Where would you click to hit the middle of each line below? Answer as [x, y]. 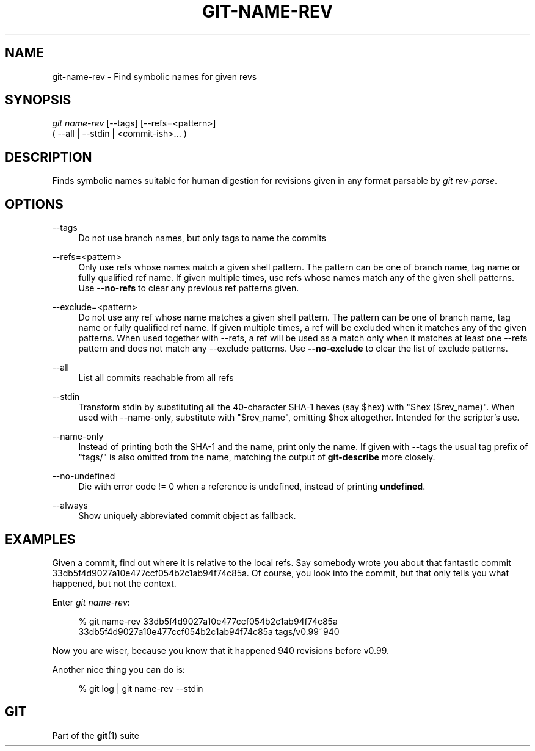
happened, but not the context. [114, 583]
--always [70, 506]
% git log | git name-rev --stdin [141, 688]
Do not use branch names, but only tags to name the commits [202, 238]
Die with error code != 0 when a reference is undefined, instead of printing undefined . [252, 487]
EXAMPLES [40, 539]
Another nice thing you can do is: [118, 669]
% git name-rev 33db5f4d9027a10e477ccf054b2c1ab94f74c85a [208, 621]
